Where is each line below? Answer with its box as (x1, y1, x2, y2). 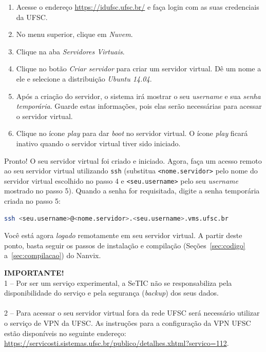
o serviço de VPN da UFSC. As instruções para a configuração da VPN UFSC (4, 317, 251, 328)
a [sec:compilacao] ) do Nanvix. (4, 250, 101, 261)
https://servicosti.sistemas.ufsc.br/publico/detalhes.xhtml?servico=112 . (4, 338, 229, 348)
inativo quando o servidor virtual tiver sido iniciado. (16, 138, 181, 148)
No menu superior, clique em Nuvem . (16, 29, 133, 40)
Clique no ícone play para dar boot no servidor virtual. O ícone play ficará (16, 128, 248, 139)
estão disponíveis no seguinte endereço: (4, 327, 126, 338)
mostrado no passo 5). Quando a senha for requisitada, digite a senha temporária (4, 185, 260, 196)
